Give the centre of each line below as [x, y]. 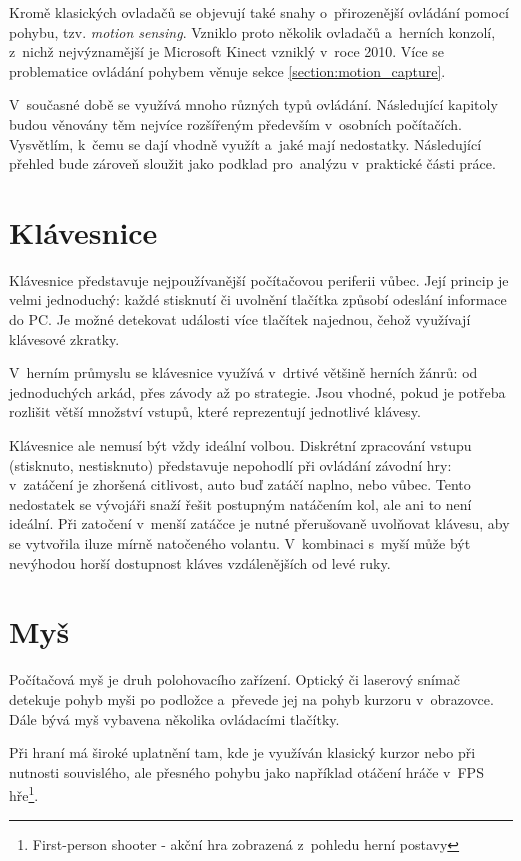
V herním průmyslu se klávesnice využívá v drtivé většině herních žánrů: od [243, 372]
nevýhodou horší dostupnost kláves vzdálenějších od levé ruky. [200, 562]
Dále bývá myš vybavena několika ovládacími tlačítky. [174, 718]
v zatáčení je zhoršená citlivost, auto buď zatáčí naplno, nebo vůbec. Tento [240, 484]
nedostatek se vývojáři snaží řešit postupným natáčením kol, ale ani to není [240, 503]
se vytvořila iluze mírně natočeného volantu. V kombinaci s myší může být [240, 543]
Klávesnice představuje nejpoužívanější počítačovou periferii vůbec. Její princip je [259, 279]
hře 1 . [24, 793]
